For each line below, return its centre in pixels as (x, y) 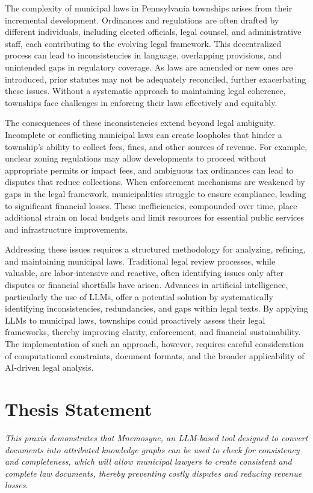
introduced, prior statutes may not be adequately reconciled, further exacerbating (156, 79)
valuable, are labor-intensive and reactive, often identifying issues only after (144, 273)
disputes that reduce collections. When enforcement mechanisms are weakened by (155, 182)
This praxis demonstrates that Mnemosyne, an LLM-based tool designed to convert (156, 437)
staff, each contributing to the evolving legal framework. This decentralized (143, 43)
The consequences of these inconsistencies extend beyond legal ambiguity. (140, 123)
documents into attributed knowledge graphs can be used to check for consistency (152, 449)
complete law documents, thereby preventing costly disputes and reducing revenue (153, 473)
